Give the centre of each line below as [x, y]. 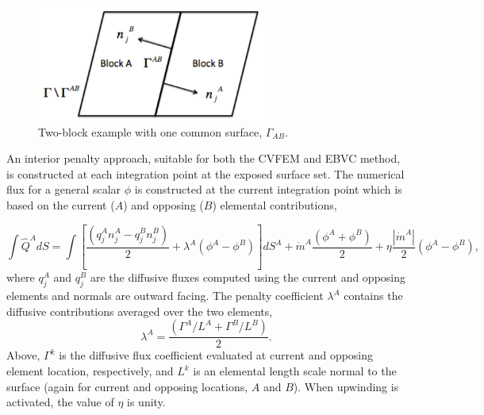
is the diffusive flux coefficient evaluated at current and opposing [216, 355]
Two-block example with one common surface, [150, 131]
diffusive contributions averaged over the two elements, [140, 311]
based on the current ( [61, 204]
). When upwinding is [346, 386]
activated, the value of [60, 402]
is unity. [146, 402]
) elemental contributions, [275, 204]
